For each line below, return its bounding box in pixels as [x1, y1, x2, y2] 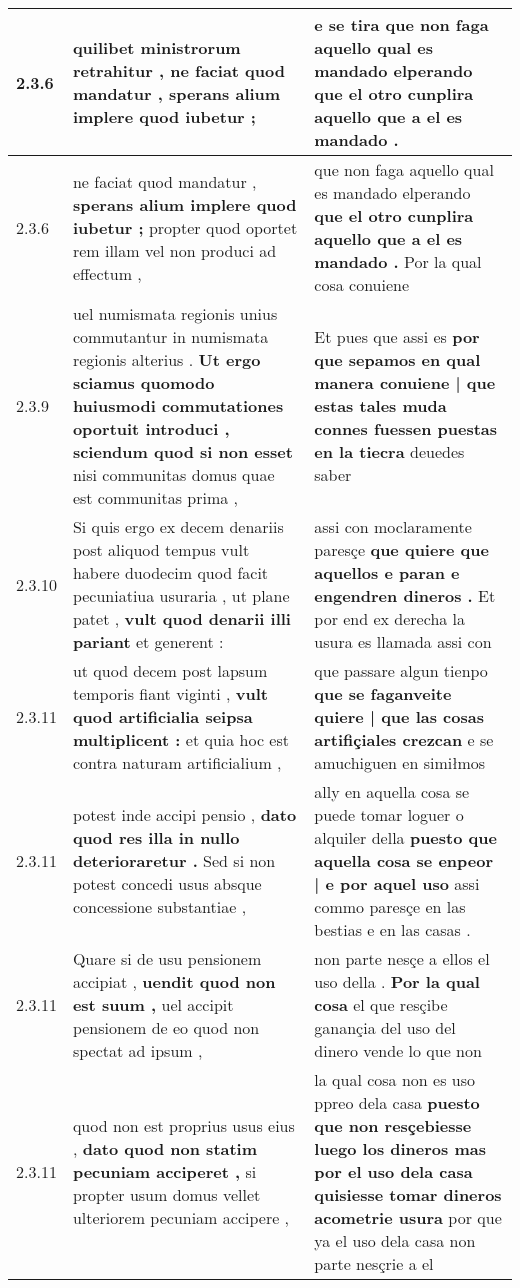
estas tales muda [314, 394, 447, 417]
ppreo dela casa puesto [314, 1091, 480, 1114]
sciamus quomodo [72, 371, 215, 394]
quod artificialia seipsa [72, 705, 253, 728]
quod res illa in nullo [72, 826, 240, 849]
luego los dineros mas [314, 1137, 486, 1160]
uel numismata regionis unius [72, 302, 278, 325]
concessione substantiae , [72, 895, 247, 918]
